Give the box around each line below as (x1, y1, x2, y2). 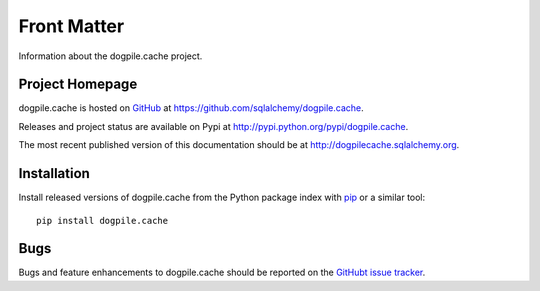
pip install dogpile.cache (36, 215, 169, 226)
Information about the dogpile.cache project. (18, 50, 203, 62)
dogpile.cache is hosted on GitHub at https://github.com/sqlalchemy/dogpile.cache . (18, 102, 364, 114)
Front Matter (18, 15, 125, 37)
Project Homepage (18, 76, 138, 93)
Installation (18, 165, 90, 182)
